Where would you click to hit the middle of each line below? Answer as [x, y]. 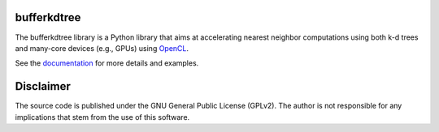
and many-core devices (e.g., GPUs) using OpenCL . [102, 48]
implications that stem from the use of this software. [102, 117]
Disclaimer [43, 86]
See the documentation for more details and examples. [107, 63]
